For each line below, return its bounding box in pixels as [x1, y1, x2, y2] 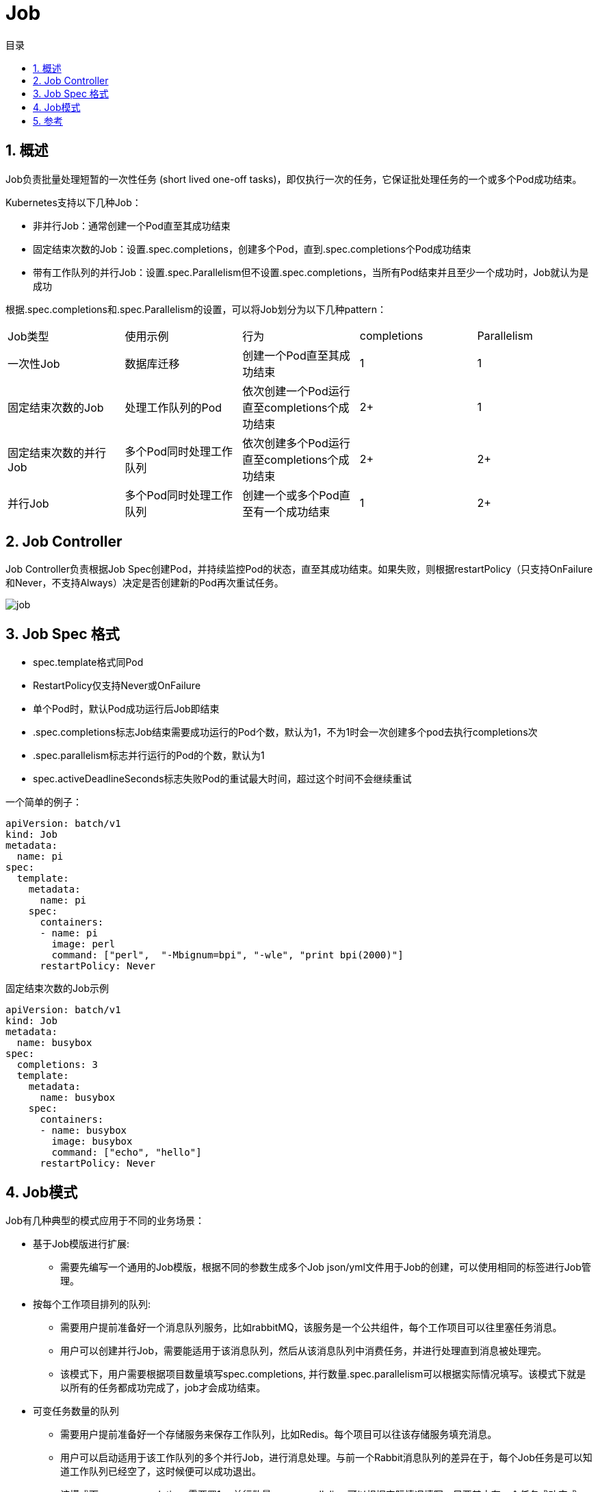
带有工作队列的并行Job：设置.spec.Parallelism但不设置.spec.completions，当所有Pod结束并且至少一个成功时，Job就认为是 [33, 266, 589, 278]
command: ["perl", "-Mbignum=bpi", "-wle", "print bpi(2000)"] [51, 949, 404, 961]
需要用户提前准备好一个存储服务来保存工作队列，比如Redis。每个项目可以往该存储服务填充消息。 [60, 1428, 497, 1441]
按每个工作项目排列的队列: [33, 1298, 151, 1310]
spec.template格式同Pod [33, 656, 144, 669]
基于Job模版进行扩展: [33, 1238, 129, 1250]
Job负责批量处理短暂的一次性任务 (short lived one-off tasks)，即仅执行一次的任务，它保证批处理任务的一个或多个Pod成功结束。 [5, 173, 582, 185]
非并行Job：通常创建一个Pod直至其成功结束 [33, 219, 231, 232]
